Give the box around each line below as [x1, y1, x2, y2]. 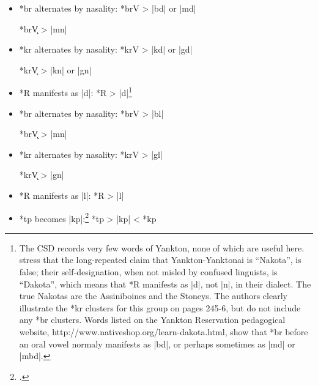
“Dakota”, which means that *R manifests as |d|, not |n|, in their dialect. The [19, 277, 311, 290]
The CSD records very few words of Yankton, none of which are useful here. [19, 241, 305, 254]
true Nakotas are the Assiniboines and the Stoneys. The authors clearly [19, 289, 287, 302]
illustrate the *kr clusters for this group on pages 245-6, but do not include [19, 301, 301, 314]
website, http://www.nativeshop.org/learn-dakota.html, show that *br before [19, 325, 308, 338]
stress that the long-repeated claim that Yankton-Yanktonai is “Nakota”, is [19, 253, 301, 266]
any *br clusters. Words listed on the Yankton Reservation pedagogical [19, 313, 286, 326]
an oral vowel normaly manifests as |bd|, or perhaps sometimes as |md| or [19, 337, 295, 350]
